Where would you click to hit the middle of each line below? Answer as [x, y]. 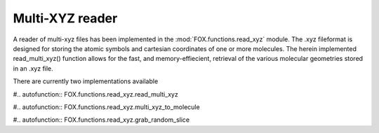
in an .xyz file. [33, 68]
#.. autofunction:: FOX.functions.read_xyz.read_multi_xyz [95, 94]
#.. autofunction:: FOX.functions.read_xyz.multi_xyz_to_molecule [106, 107]
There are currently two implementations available [86, 81]
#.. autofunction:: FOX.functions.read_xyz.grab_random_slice [101, 120]
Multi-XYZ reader [65, 18]
